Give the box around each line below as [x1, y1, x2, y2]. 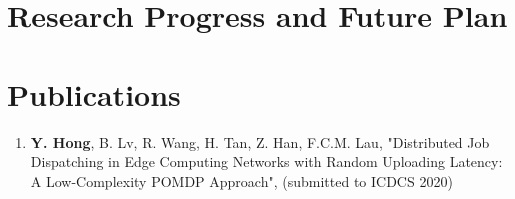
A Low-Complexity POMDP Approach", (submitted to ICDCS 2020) [30, 170, 453, 191]
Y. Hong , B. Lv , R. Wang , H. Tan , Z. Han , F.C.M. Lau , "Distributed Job [30, 131, 490, 152]
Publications [7, 73, 181, 114]
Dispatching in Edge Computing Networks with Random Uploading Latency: [30, 151, 503, 172]
